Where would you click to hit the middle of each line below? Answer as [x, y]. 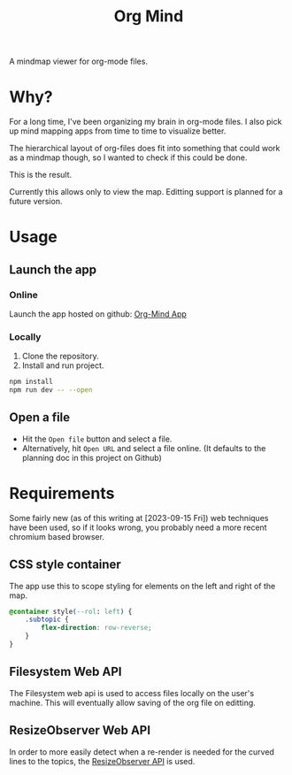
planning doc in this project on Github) [92, 457]
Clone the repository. [60, 357]
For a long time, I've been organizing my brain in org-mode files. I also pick [146, 122]
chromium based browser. [57, 536]
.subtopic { [47, 620]
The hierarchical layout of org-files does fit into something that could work [145, 149]
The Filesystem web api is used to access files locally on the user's [132, 693]
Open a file [40, 418]
